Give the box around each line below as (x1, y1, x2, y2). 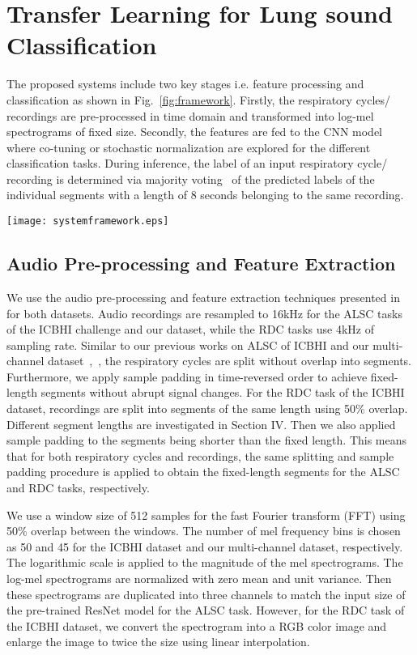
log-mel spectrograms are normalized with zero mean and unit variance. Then (6, 570, 392, 587)
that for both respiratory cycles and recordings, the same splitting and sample (6, 447, 394, 464)
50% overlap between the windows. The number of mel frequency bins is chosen (6, 522, 401, 539)
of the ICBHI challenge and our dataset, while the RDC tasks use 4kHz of (6, 321, 374, 338)
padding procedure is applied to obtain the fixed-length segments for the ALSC (6, 463, 400, 480)
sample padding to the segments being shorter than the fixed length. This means (6, 432, 407, 449)
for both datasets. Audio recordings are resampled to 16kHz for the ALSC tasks (6, 304, 402, 321)
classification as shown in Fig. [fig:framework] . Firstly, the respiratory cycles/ (6, 91, 391, 108)
